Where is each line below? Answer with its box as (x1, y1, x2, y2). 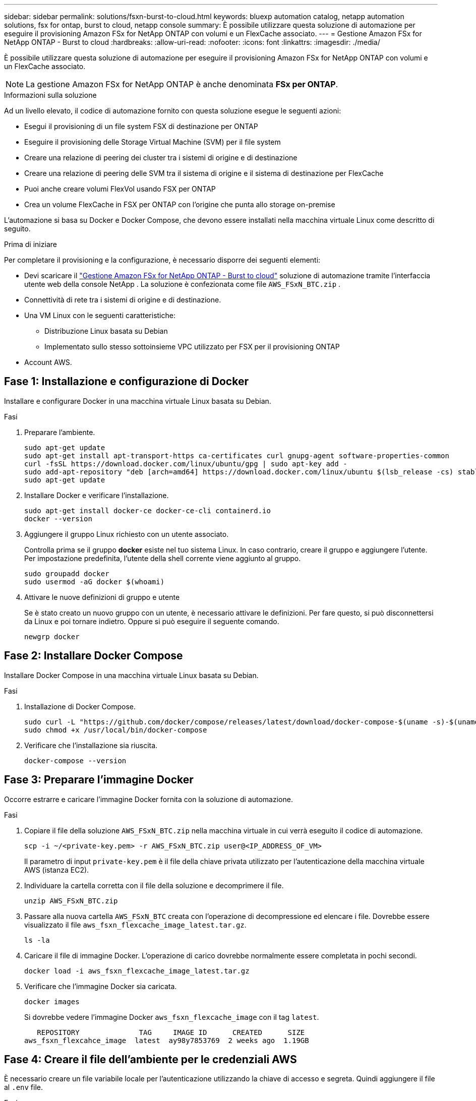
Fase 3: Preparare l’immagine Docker (4, 773, 194, 786)
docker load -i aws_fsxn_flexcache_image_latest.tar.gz (24, 966, 250, 975)
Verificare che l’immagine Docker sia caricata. (24, 982, 177, 991)
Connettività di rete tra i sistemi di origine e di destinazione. (24, 295, 221, 304)
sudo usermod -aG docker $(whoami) (24, 577, 165, 586)
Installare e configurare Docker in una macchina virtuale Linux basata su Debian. (4, 396, 271, 405)
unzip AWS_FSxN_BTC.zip (24, 896, 118, 905)
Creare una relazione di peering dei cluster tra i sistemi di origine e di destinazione (24, 153, 297, 162)
